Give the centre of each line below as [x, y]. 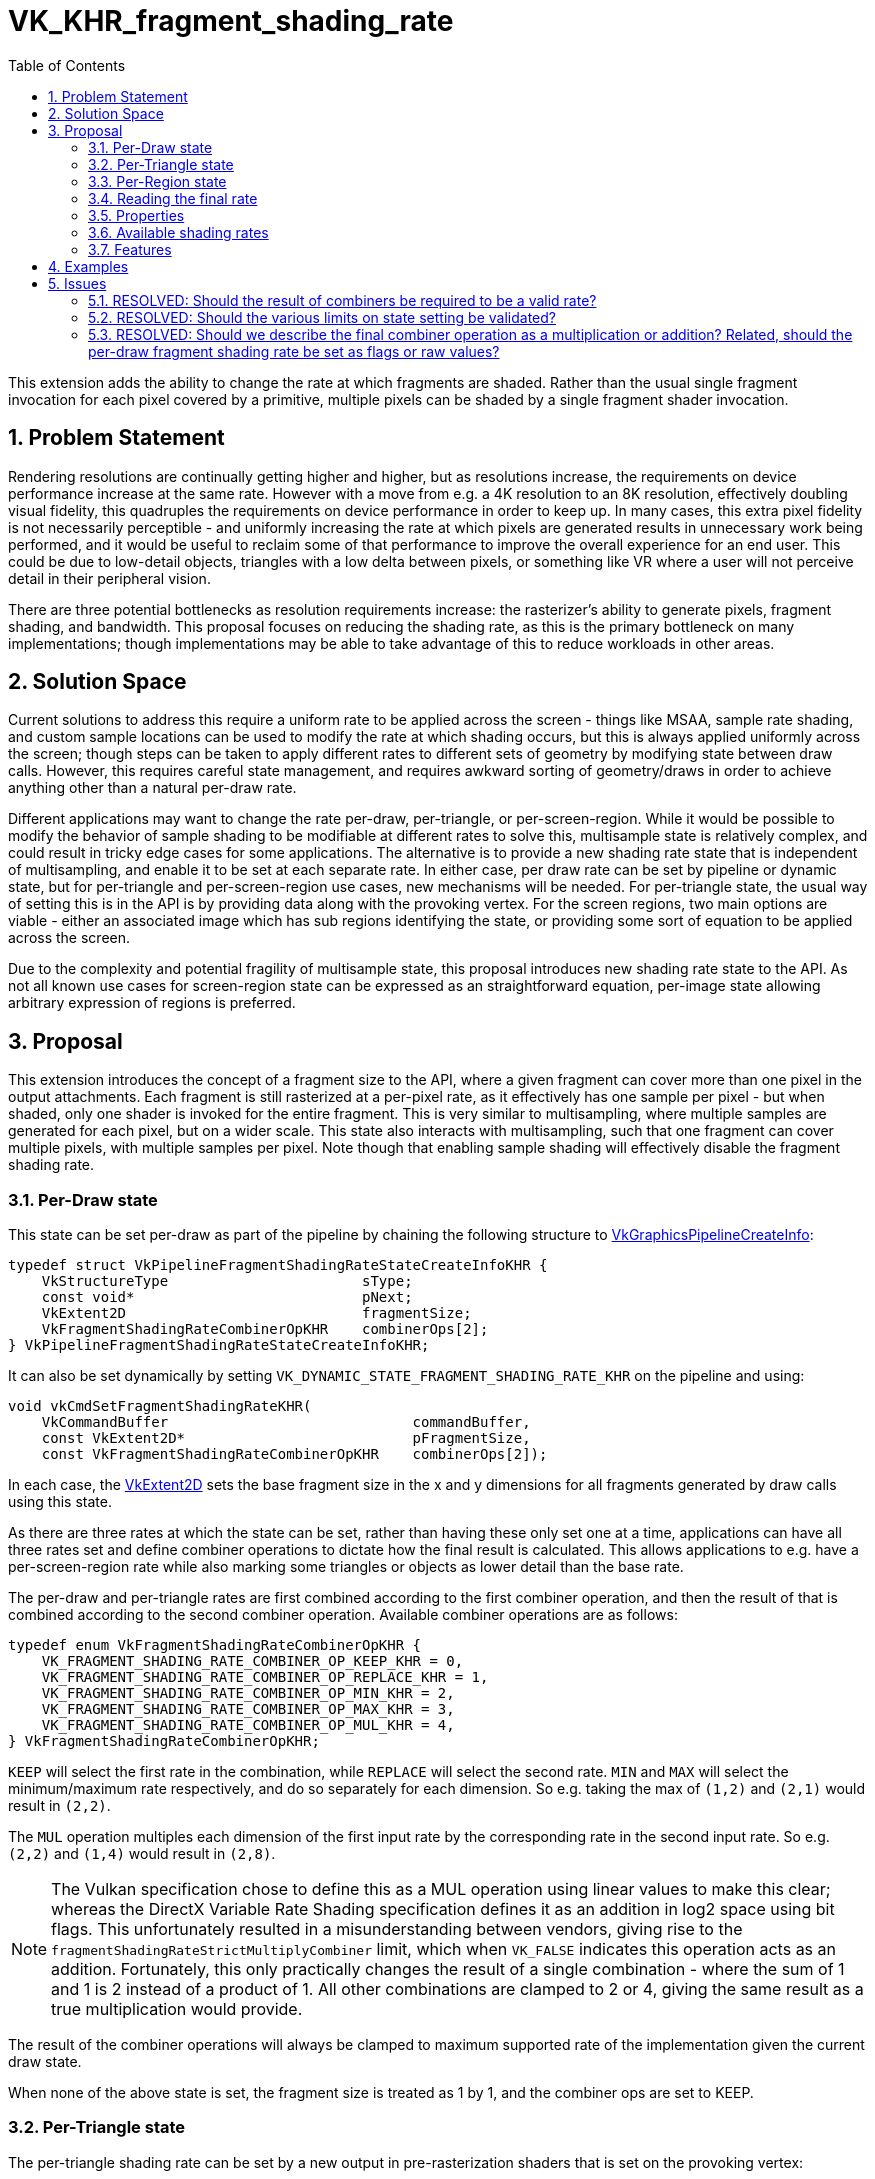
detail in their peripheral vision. [109, 578]
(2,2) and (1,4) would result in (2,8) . [142, 1854]
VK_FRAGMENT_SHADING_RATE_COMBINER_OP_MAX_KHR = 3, [248, 1709]
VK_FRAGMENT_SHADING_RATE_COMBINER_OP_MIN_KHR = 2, [248, 1693]
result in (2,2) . [59, 1806]
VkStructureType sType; [227, 1281]
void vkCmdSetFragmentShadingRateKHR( [160, 1406]
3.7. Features [130, 249]
